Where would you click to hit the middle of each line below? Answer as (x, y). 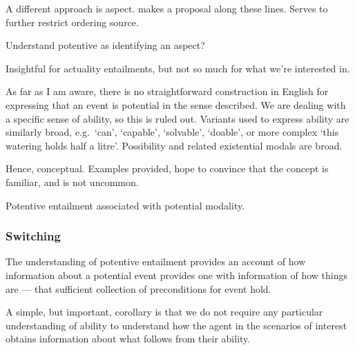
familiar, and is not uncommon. (72, 182)
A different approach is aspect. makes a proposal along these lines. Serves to (167, 8)
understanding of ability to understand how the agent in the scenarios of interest (176, 325)
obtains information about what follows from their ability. (128, 339)
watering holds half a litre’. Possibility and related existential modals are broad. (174, 145)
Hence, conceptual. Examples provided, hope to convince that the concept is (167, 168)
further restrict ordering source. (72, 22)
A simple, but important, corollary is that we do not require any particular (164, 312)
